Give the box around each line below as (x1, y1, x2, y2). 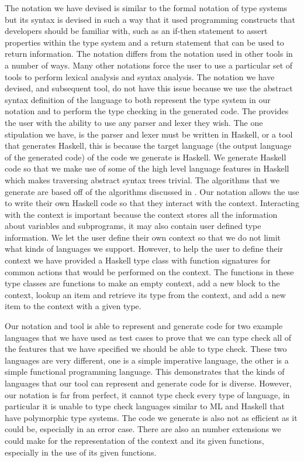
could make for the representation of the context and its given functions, (5, 434, 264, 446)
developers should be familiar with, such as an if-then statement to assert (5, 25, 268, 37)
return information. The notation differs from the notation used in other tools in (5, 47, 293, 60)
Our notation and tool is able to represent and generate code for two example (5, 320, 283, 332)
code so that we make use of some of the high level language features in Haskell (5, 162, 289, 174)
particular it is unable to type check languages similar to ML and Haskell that (5, 400, 285, 412)
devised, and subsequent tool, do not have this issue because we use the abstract (5, 82, 293, 94)
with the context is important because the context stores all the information (5, 208, 278, 220)
